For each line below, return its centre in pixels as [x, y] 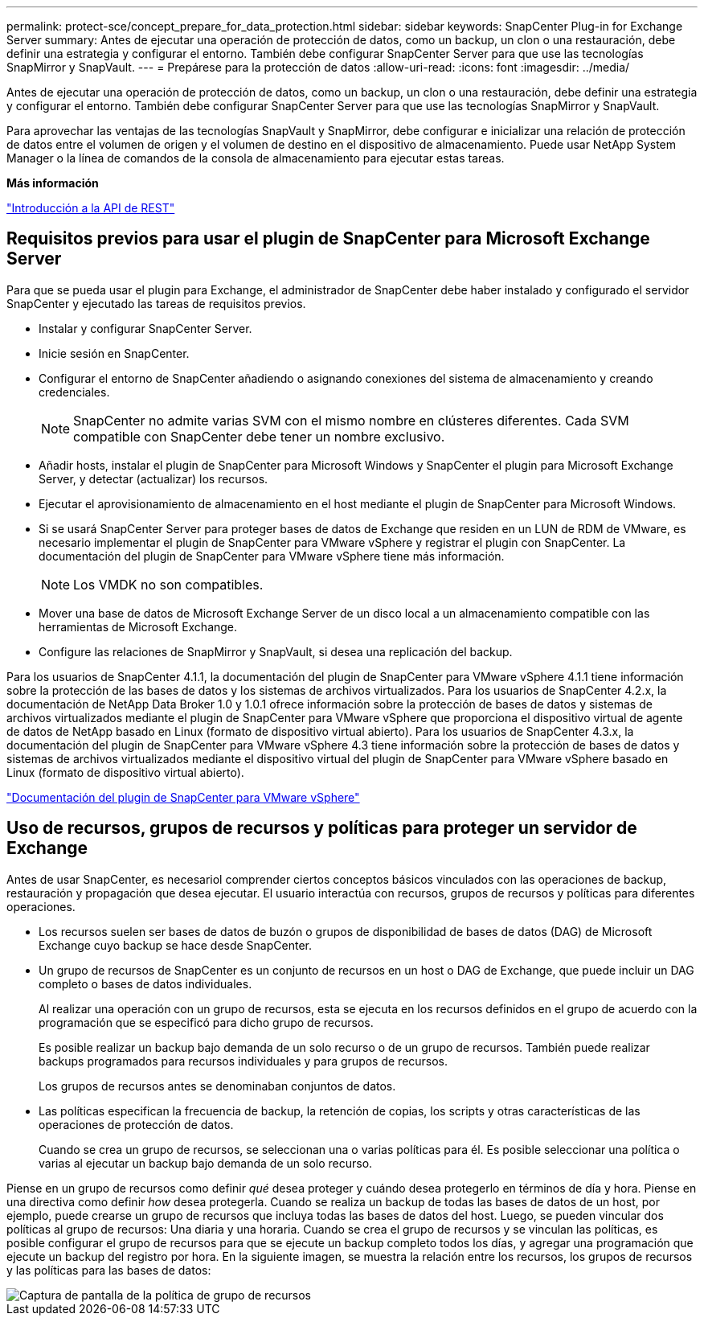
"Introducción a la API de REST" [91, 208]
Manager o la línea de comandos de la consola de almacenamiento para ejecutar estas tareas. [256, 158]
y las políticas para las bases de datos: [109, 1270]
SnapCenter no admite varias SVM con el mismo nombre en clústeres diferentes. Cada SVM [351, 420]
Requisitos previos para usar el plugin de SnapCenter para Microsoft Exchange [328, 239]
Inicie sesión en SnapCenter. [114, 353]
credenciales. [74, 392]
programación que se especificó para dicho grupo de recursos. [206, 1022]
